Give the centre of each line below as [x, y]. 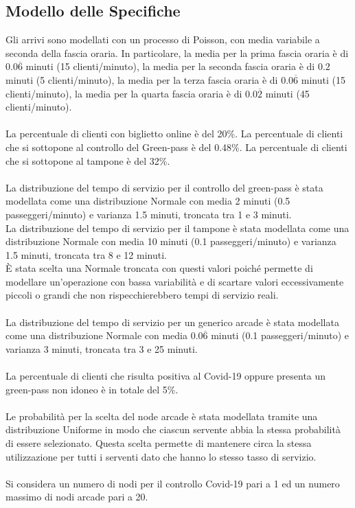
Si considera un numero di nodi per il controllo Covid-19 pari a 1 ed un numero [173, 483]
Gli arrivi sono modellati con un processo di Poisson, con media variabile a [163, 39]
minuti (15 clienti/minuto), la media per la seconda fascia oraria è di [170, 66]
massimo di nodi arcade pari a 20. [77, 497]
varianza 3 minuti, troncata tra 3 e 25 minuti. [102, 348]
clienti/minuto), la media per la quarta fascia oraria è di [124, 93]
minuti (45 [287, 93]
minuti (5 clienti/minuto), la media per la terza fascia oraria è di [142, 79]
